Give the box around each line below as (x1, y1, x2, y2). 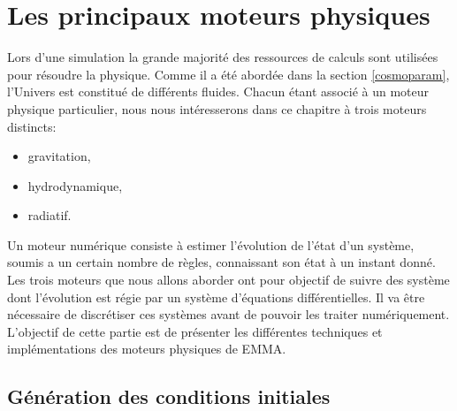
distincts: (7, 117, 57, 135)
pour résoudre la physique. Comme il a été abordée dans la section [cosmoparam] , (7, 65, 450, 83)
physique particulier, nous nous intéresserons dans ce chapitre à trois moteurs (7, 99, 427, 118)
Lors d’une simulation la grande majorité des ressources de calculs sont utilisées (7, 48, 438, 66)
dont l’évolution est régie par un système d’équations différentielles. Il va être (7, 287, 425, 306)
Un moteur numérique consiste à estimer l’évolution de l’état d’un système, (7, 235, 415, 254)
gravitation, (27, 147, 91, 165)
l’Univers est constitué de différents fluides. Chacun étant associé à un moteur (7, 82, 430, 101)
